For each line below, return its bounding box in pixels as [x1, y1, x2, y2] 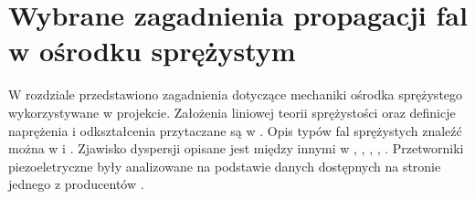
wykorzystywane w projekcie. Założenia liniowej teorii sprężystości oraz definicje [8, 102, 456, 121]
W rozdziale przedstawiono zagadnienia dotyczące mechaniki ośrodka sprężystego [8, 85, 463, 104]
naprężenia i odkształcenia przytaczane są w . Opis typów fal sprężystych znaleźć [8, 120, 462, 140]
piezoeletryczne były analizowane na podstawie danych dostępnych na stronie [8, 156, 441, 175]
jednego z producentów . [8, 174, 144, 194]
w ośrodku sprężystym [8, 32, 296, 69]
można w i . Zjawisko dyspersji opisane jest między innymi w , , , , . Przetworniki [8, 139, 464, 158]
